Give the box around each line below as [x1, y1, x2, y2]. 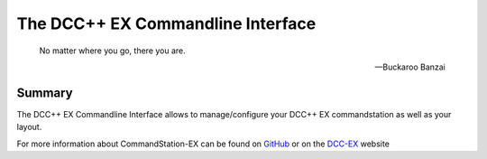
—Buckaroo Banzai [374, 61, 446, 72]
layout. [16, 122, 42, 133]
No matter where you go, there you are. [39, 45, 187, 56]
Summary [16, 85, 73, 100]
